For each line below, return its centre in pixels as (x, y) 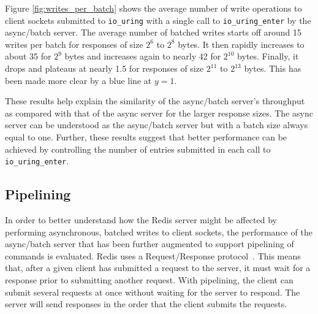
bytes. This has (273, 68)
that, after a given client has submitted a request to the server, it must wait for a (158, 268)
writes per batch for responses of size (74, 44)
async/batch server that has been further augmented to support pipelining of (150, 244)
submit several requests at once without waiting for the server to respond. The (153, 292)
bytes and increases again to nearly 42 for (143, 56)
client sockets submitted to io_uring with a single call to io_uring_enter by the (158, 20)
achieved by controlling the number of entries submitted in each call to (138, 149)
